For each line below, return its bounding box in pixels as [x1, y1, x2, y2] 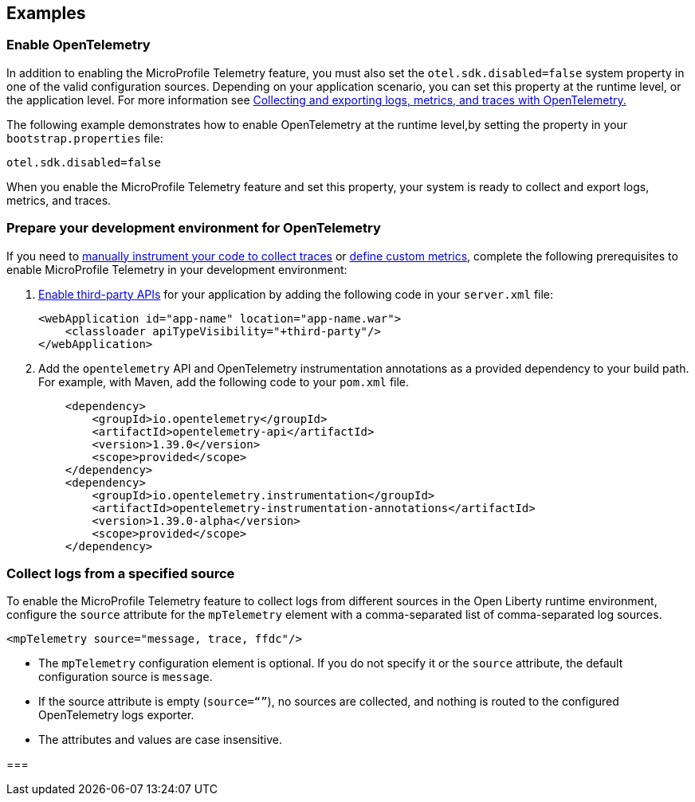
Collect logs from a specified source [6, 565, 235, 581]
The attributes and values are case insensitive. [38, 733, 282, 747]
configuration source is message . [38, 670, 213, 684]
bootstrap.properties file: [6, 131, 163, 145]
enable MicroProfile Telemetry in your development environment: [6, 262, 347, 276]
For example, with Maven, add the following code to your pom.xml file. [38, 374, 410, 389]
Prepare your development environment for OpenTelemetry [6, 220, 381, 237]
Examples [6, 3, 86, 23]
